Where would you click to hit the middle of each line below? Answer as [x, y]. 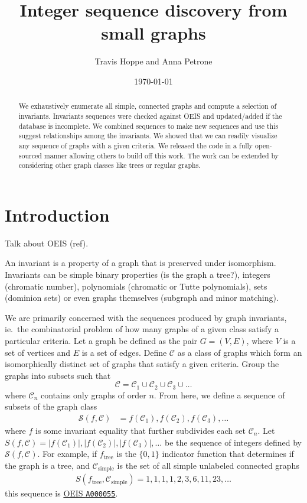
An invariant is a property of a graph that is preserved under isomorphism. [141, 263]
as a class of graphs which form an [240, 352]
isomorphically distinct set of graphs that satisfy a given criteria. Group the [142, 364]
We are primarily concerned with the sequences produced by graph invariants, [146, 317]
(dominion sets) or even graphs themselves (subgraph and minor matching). [142, 298]
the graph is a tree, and [48, 465]
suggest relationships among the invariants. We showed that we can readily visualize [148, 136]
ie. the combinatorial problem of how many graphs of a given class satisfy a [142, 329]
